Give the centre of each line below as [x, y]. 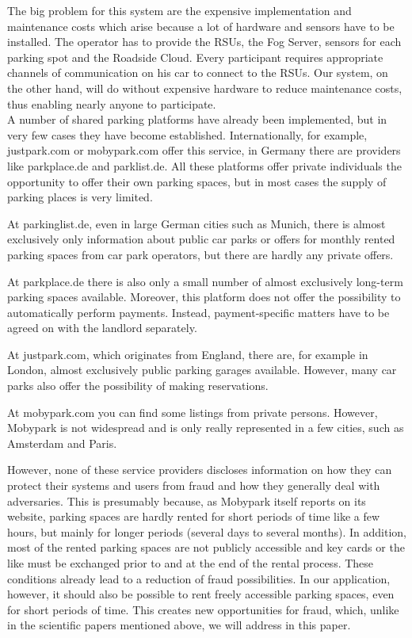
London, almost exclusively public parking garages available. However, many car [202, 370]
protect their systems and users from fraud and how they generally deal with [194, 485]
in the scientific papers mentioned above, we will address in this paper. [179, 625]
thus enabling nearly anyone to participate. [112, 103]
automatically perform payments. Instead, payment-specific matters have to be [198, 312]
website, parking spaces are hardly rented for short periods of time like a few [194, 516]
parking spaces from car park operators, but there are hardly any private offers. [200, 254]
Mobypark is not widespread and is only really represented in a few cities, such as [206, 428]
